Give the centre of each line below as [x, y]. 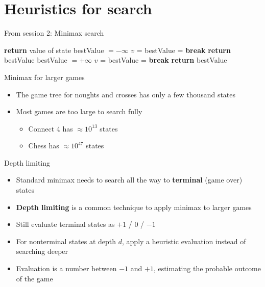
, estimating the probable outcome [207, 268]
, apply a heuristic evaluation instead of [184, 241]
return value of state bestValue [54, 50]
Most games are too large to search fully [79, 111]
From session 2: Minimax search [54, 33]
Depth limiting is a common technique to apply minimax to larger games [134, 207]
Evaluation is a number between [66, 268]
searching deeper [42, 251]
